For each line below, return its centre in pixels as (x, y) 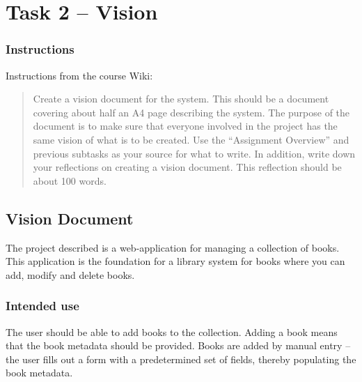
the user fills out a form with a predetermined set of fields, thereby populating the (181, 359)
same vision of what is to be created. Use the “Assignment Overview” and (191, 139)
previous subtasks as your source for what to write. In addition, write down (194, 153)
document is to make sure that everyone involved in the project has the (185, 126)
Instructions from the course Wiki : (79, 75)
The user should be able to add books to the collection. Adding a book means (172, 331)
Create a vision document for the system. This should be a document (181, 99)
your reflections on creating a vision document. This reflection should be (187, 167)
